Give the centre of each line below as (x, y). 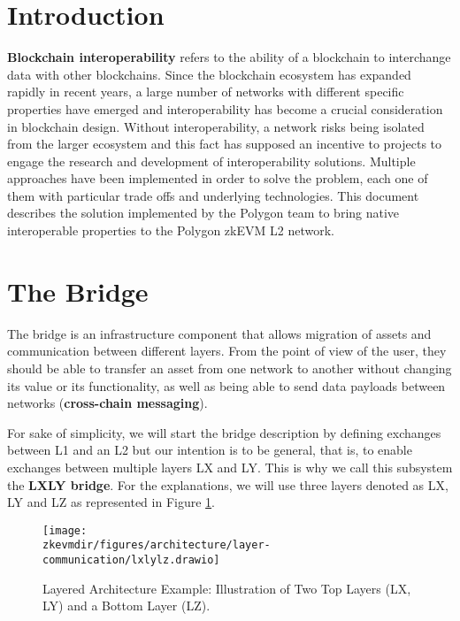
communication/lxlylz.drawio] (131, 560)
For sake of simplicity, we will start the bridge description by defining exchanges (224, 432)
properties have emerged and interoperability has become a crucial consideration (225, 108)
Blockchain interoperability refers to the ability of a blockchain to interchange (229, 57)
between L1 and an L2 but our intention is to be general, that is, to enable (210, 450)
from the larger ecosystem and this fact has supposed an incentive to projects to (225, 144)
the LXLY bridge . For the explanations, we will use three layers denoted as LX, (228, 484)
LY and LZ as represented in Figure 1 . (111, 502)
